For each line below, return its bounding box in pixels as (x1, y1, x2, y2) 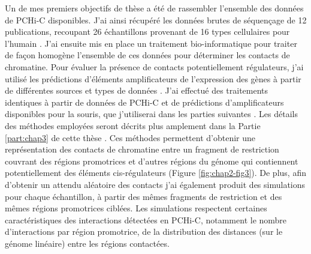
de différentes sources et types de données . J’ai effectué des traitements (5, 84, 268, 97)
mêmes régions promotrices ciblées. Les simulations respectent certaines (5, 202, 267, 214)
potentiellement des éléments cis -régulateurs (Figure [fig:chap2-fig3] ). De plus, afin (5, 166, 306, 179)
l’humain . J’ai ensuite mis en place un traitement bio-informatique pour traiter (5, 37, 297, 49)
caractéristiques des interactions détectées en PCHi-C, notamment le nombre (5, 213, 287, 226)
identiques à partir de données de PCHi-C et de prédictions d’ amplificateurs (5, 95, 284, 108)
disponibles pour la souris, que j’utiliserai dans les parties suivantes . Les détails (5, 107, 298, 120)
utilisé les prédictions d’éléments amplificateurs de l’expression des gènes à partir (5, 72, 301, 85)
